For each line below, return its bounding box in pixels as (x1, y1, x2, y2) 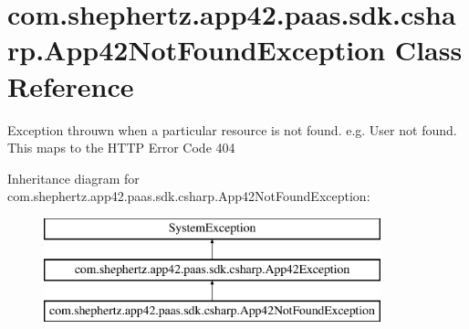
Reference (7, 67, 134, 104)
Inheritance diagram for (7, 168, 140, 187)
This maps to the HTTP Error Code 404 (7, 138, 235, 157)
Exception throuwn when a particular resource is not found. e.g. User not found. (7, 120, 457, 139)
